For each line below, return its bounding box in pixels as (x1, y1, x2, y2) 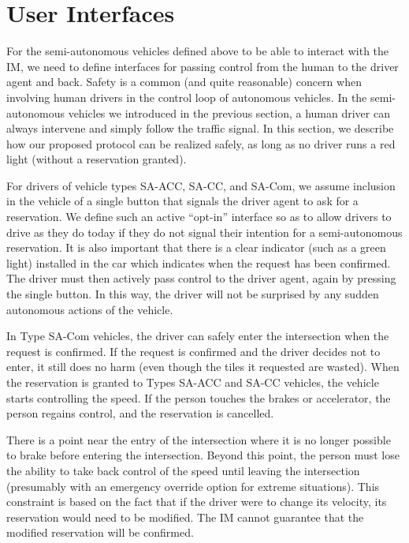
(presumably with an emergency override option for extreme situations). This (6, 477, 380, 494)
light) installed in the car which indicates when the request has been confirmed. (6, 254, 391, 271)
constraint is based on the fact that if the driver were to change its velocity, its (6, 493, 387, 510)
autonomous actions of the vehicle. (6, 301, 173, 317)
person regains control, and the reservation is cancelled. (6, 405, 274, 421)
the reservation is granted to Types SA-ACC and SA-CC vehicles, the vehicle (6, 374, 379, 390)
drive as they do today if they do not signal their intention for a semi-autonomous (6, 223, 403, 240)
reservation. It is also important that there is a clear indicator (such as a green (6, 239, 386, 256)
